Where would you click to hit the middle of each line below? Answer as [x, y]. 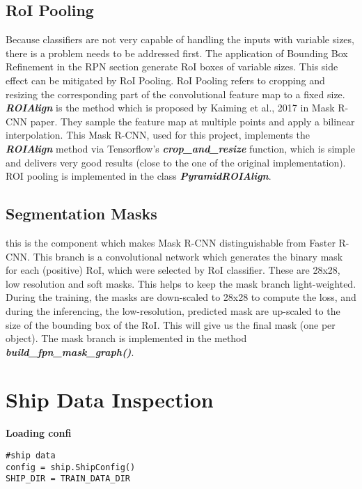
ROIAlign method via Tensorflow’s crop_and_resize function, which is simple [180, 148]
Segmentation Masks [81, 214]
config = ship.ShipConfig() [71, 467]
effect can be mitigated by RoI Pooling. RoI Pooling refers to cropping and [165, 80]
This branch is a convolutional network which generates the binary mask [188, 256]
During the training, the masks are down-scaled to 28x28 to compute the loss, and [181, 297]
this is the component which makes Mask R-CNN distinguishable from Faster [171, 242]
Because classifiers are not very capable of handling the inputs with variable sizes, [180, 39]
